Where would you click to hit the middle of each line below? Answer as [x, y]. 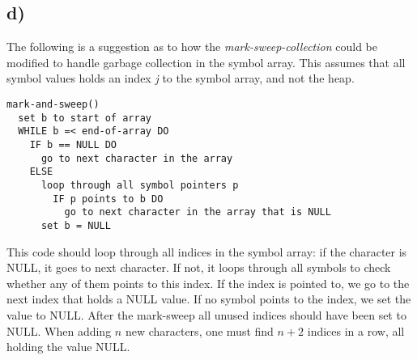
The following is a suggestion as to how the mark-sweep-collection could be [192, 47]
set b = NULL [76, 225]
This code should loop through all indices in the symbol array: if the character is [207, 251]
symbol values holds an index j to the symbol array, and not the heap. [181, 78]
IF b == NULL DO [73, 144]
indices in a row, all [356, 330]
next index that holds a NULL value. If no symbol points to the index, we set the [209, 299]
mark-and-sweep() [53, 104]
